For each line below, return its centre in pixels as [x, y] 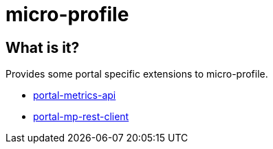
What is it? [43, 47]
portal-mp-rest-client [81, 117]
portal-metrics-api [75, 95]
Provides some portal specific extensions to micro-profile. [137, 74]
